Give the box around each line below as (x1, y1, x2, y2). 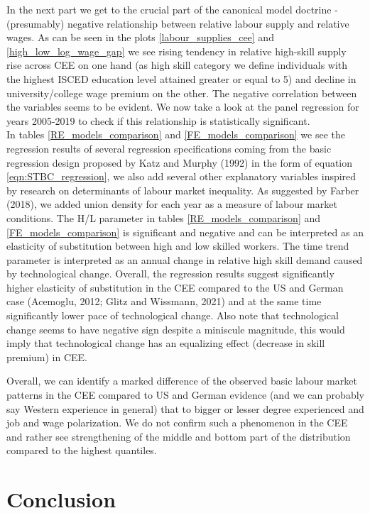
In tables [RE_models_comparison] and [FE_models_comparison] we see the (6, 127, 345, 142)
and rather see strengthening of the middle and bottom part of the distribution (6, 429, 351, 443)
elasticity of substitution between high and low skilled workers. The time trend (6, 238, 349, 253)
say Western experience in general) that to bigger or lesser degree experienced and (6, 401, 364, 416)
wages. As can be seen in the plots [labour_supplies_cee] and (6, 30, 274, 45)
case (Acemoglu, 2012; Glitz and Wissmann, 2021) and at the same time (6, 294, 322, 309)
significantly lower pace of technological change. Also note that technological (6, 308, 339, 323)
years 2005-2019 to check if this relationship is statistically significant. (6, 113, 310, 128)
